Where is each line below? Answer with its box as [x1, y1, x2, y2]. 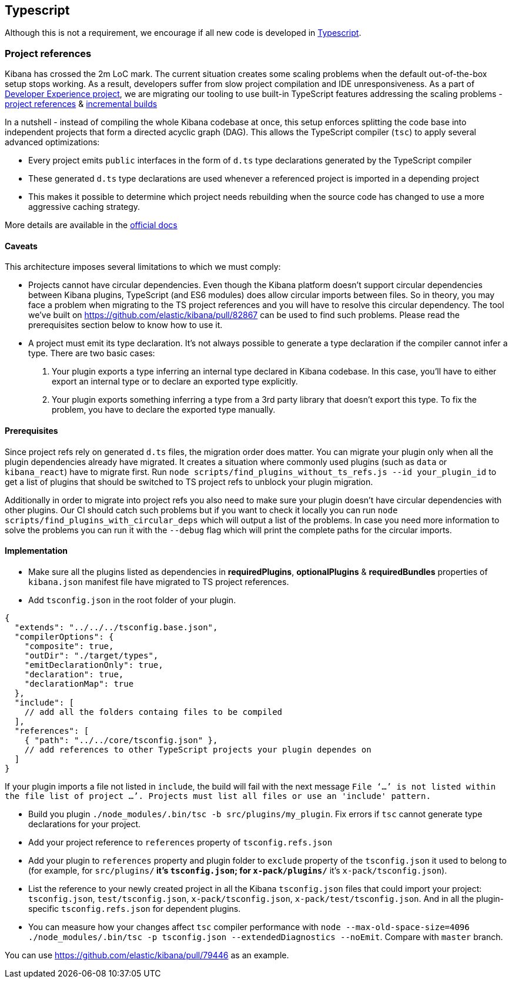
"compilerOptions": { [14, 631, 114, 641]
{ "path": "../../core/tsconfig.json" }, [24, 735, 218, 745]
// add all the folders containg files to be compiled [24, 707, 283, 717]
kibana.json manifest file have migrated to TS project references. [28, 576, 289, 587]
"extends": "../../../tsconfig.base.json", [14, 622, 218, 632]
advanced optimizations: [5, 137, 100, 148]
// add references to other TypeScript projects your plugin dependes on [24, 744, 372, 754]
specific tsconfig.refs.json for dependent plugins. [28, 903, 241, 914]
